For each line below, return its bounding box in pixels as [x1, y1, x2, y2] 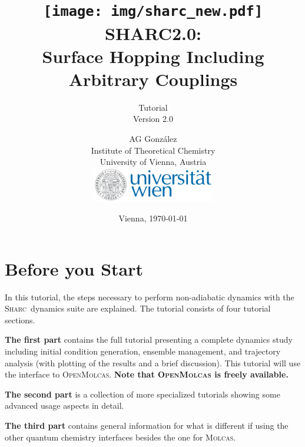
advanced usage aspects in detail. [5, 399, 124, 412]
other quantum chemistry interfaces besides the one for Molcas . [5, 431, 236, 443]
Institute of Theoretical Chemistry [91, 144, 216, 156]
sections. [5, 313, 35, 326]
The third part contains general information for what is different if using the [5, 419, 289, 431]
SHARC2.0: [104, 21, 202, 45]
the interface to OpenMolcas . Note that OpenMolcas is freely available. [5, 368, 289, 380]
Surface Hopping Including [42, 44, 264, 68]
